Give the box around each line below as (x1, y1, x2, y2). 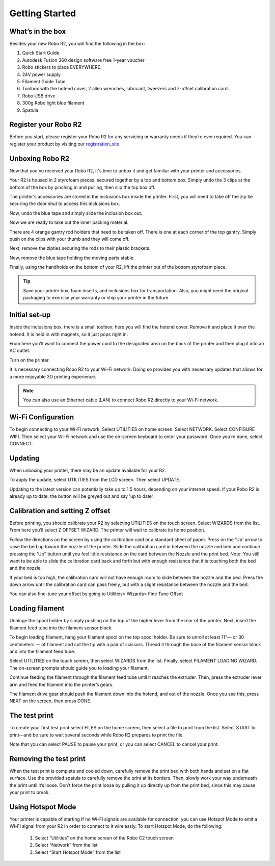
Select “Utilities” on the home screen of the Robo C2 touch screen (35, 834, 174, 841)
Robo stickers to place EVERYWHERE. (22, 64, 102, 70)
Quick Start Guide (22, 50, 60, 56)
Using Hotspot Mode (9, 802, 76, 811)
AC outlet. (9, 347, 31, 354)
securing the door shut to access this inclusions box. (9, 200, 120, 207)
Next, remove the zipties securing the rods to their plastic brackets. (9, 245, 151, 251)
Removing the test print (9, 754, 86, 763)
